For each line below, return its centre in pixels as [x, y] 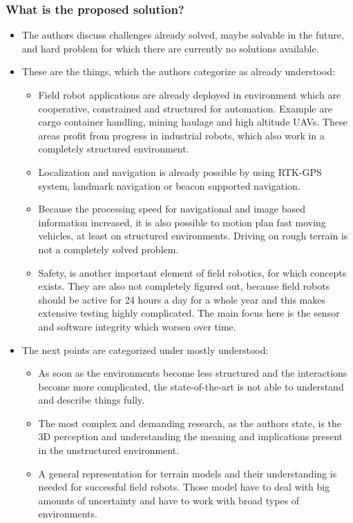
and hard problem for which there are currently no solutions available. [170, 48]
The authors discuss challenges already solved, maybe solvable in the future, [183, 35]
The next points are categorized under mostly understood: [145, 349]
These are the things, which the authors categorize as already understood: [179, 71]
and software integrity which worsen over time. [137, 326]
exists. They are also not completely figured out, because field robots [184, 286]
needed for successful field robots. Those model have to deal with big [184, 487]
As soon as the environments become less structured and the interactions [193, 373]
